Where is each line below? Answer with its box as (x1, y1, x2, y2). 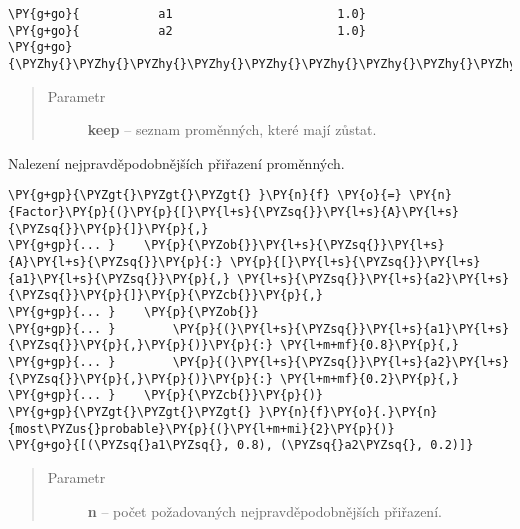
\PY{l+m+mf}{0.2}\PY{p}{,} (280, 371, 460, 386)
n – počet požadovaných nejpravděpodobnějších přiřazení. (87, 500, 442, 521)
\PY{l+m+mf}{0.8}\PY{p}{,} (280, 338, 460, 353)
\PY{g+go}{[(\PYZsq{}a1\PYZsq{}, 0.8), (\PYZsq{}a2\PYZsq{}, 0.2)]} (8, 438, 474, 453)
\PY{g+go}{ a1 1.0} (8, 7, 366, 21)
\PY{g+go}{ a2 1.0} (8, 23, 366, 38)
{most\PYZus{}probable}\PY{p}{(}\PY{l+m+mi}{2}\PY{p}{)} (8, 421, 395, 436)
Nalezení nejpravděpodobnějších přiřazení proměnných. (8, 152, 345, 173)
